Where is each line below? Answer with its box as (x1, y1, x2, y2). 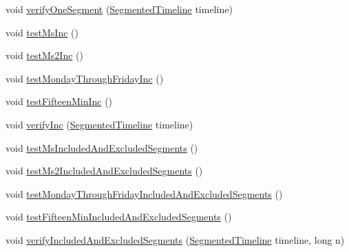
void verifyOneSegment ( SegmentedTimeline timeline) (6, 2, 233, 16)
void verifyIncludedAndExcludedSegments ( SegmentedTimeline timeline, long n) (6, 232, 345, 247)
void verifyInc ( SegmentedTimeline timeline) (6, 117, 193, 131)
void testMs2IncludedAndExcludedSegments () (6, 163, 203, 178)
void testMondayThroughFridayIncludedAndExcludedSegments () (6, 186, 283, 201)
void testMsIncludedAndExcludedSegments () (6, 140, 198, 154)
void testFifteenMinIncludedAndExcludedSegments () (6, 209, 232, 224)
